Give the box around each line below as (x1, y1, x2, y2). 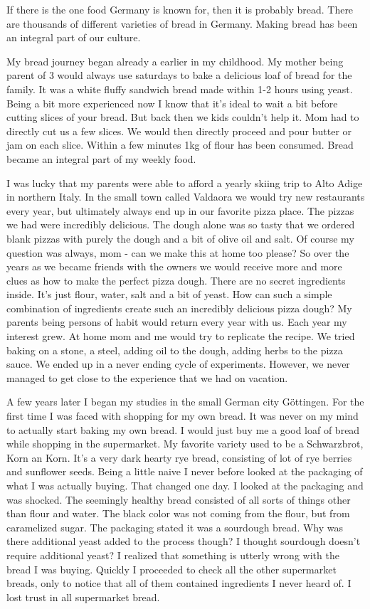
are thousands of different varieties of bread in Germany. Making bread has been (6, 16, 358, 31)
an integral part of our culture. (6, 30, 141, 45)
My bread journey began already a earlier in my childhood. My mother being (6, 53, 344, 68)
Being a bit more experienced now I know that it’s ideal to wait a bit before (6, 95, 338, 110)
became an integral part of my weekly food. (6, 151, 196, 166)
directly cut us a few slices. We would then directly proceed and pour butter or (6, 123, 352, 138)
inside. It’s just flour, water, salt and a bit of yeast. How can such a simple (6, 287, 332, 302)
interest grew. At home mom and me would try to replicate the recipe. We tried (6, 329, 355, 344)
